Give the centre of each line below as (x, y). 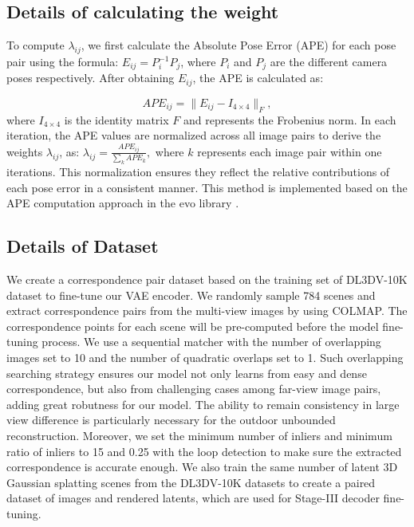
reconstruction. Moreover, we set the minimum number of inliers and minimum (199, 436)
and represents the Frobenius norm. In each (290, 119)
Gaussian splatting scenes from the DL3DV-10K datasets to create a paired (191, 482)
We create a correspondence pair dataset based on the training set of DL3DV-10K (207, 279)
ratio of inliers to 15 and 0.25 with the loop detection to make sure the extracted (204, 451)
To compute (35, 45)
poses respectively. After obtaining (91, 78)
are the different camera (329, 61)
